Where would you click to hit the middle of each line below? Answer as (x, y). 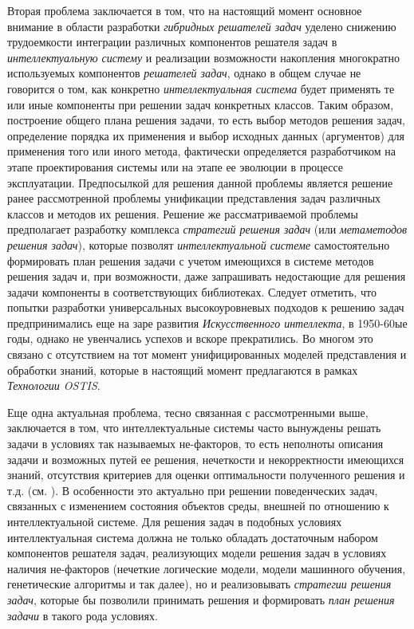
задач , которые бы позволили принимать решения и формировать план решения (201, 599)
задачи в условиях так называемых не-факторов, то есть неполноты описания (195, 444)
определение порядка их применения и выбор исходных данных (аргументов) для (206, 135)
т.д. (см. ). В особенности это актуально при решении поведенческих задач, (193, 490)
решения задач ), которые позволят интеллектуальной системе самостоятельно (199, 244)
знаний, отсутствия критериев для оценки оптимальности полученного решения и (206, 475)
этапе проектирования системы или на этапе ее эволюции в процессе (175, 166)
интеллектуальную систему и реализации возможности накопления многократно (203, 57)
